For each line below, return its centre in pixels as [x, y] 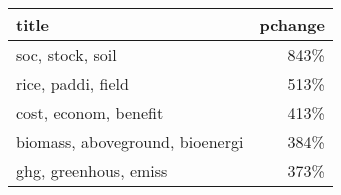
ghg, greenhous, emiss [92, 170]
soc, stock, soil [66, 54]
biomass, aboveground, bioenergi [130, 141]
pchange [292, 24]
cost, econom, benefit [90, 112]
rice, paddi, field [72, 83]
